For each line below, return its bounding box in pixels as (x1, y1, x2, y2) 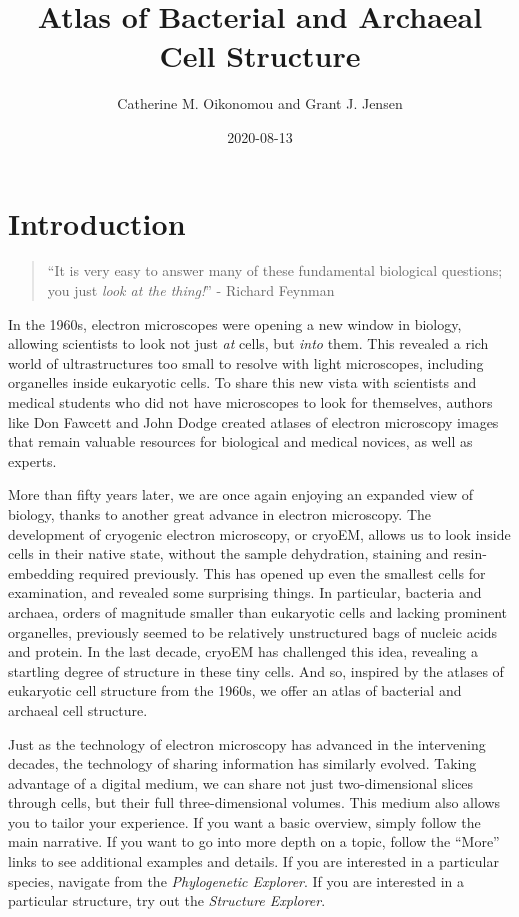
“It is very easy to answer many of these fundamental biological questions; (47, 260, 503, 281)
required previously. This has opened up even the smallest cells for (78, 562, 486, 583)
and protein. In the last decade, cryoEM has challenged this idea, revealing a (8, 641, 478, 662)
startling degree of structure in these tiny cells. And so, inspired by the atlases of (8, 660, 504, 681)
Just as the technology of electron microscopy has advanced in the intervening (8, 733, 486, 754)
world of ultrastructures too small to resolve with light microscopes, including (8, 352, 484, 373)
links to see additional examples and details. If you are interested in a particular (8, 851, 499, 872)
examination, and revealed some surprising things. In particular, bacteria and (8, 582, 482, 603)
